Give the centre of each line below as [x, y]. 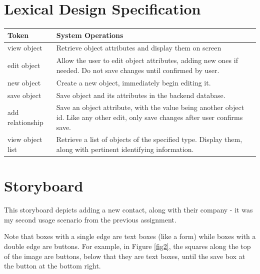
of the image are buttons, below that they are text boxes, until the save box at [125, 256]
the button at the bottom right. [52, 266]
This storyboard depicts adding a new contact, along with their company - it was [128, 210]
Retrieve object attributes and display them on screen [139, 48]
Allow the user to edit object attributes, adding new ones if [147, 60]
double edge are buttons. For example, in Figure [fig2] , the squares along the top [127, 246]
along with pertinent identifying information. [125, 149]
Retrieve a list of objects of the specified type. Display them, [149, 139]
